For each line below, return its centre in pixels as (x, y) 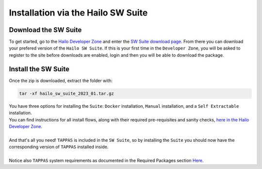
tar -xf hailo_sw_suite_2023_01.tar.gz (66, 93)
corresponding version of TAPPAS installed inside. (59, 147)
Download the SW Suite (45, 30)
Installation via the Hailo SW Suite (78, 13)
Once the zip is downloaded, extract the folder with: (61, 81)
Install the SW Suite (39, 69)
